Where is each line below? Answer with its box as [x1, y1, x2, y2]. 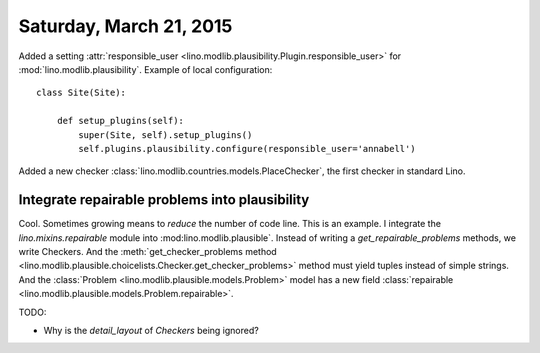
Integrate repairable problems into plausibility [18, 191, 310, 209]
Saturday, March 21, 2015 [18, 15, 233, 37]
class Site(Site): [36, 87, 127, 99]
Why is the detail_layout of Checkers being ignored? [43, 324, 259, 336]
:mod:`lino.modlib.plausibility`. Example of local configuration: [18, 63, 273, 75]
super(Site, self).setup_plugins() [78, 129, 253, 140]
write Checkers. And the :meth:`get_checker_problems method [18, 245, 277, 257]
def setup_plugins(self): [56, 115, 185, 127]
